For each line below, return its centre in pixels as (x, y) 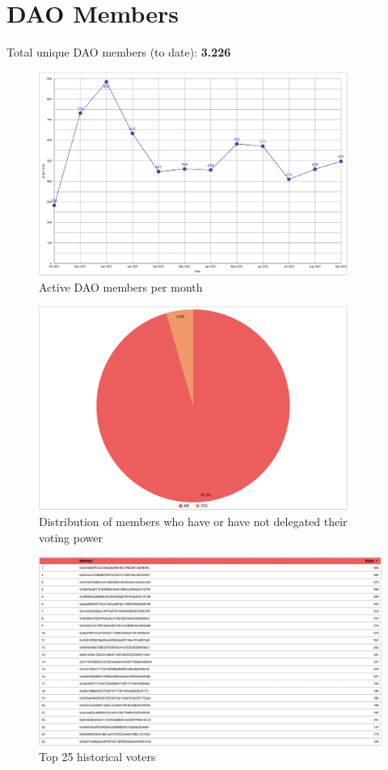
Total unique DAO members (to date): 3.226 (119, 52)
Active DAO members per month (121, 286)
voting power (71, 537)
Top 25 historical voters (97, 757)
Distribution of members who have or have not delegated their (193, 522)
